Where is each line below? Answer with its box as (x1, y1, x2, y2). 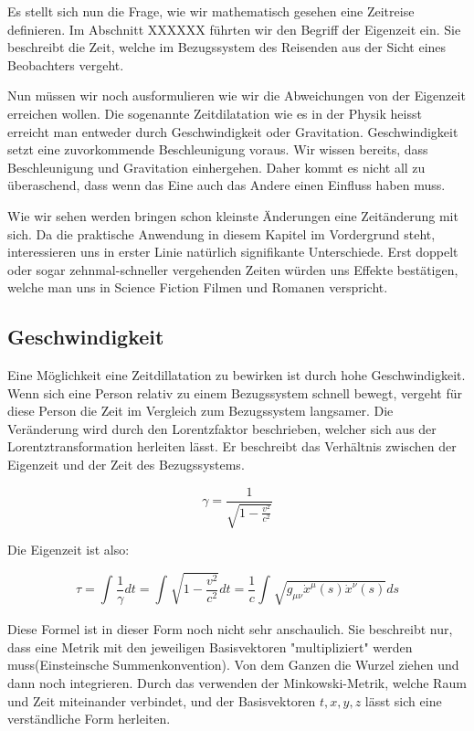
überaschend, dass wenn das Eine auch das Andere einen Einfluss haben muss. (7, 175, 446, 195)
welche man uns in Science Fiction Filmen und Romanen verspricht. (7, 278, 388, 297)
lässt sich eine (364, 691, 442, 710)
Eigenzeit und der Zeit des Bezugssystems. (7, 455, 245, 474)
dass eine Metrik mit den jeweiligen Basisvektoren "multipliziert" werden (7, 637, 413, 656)
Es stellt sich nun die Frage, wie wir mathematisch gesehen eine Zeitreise (7, 2, 415, 20)
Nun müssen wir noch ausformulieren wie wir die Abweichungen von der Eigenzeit (7, 86, 466, 105)
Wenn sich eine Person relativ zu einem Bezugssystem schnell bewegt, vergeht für (7, 383, 462, 402)
